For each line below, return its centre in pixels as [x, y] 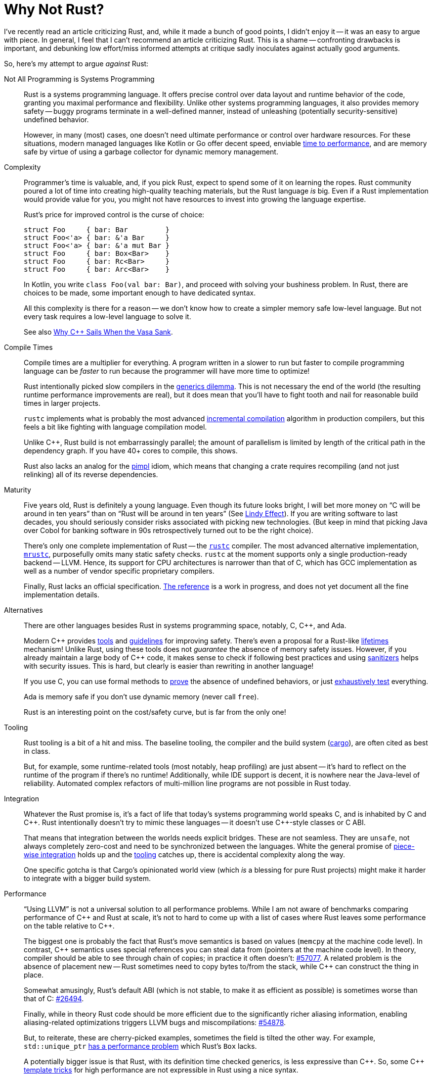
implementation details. [62, 594]
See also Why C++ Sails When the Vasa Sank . [98, 332]
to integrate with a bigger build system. [87, 878]
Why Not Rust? [54, 9]
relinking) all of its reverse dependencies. [91, 474]
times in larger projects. [62, 403]
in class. [37, 751]
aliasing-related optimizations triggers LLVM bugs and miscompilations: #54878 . [155, 1022]
